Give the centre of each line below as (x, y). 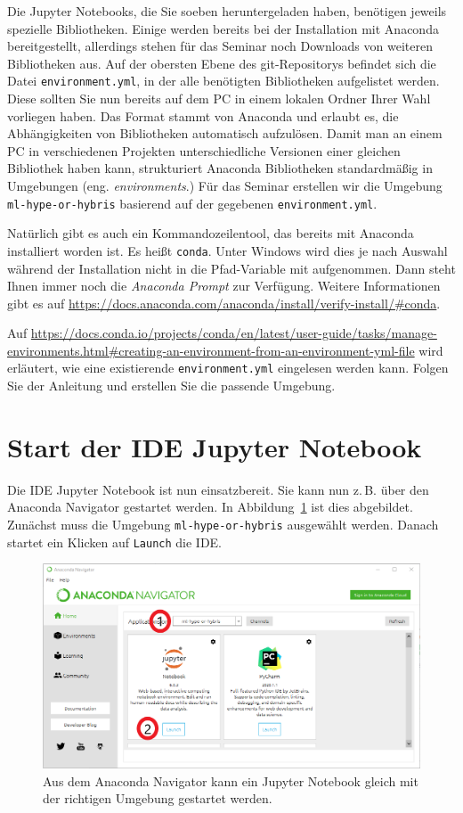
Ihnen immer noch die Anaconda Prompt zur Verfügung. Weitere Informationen (224, 286)
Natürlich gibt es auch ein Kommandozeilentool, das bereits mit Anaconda (211, 233)
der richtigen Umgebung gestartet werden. (158, 798)
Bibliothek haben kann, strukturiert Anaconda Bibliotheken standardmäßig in (220, 168)
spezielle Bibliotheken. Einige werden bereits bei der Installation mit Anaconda (223, 28)
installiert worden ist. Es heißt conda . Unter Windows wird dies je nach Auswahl (227, 250)
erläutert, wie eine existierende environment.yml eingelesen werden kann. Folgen (228, 368)
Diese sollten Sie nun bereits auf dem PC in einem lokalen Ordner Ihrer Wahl (219, 99)
